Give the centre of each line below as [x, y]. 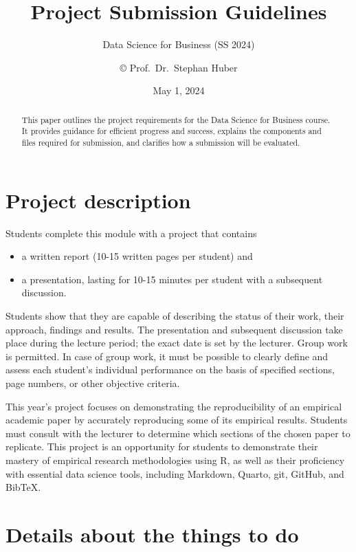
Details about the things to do [152, 534]
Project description [98, 200]
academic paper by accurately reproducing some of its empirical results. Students [177, 420]
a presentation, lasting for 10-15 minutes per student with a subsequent [172, 279]
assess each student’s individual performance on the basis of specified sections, [170, 369]
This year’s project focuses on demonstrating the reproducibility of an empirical [174, 406]
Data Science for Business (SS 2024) [179, 44]
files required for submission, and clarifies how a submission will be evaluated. [161, 143]
